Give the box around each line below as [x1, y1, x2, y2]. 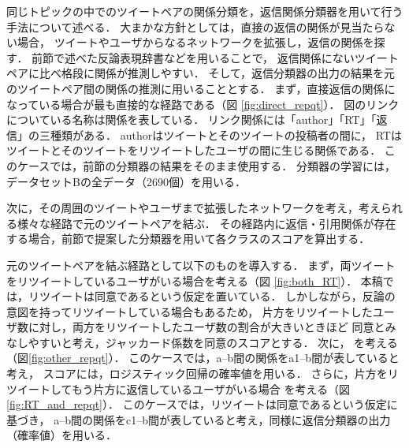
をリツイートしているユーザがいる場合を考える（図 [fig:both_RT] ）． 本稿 [6, 272, 383, 289]
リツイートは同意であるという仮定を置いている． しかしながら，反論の [28, 288, 396, 304]
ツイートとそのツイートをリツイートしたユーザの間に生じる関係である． [6, 142, 381, 159]
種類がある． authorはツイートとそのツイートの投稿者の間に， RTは [50, 126, 402, 143]
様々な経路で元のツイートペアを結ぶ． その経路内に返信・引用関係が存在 [17, 215, 396, 231]
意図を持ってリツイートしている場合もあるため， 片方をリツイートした [6, 303, 373, 319]
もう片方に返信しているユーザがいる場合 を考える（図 [71, 380, 351, 397]
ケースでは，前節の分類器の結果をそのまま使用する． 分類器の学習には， [17, 157, 396, 174]
